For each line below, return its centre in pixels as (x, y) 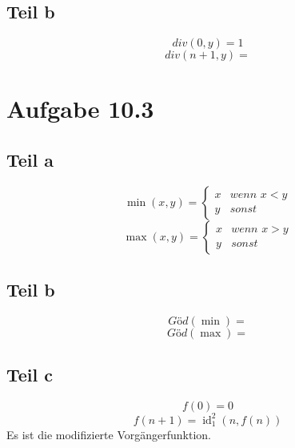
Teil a (30, 159)
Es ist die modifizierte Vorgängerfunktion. (109, 434)
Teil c (30, 375)
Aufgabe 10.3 (80, 109)
